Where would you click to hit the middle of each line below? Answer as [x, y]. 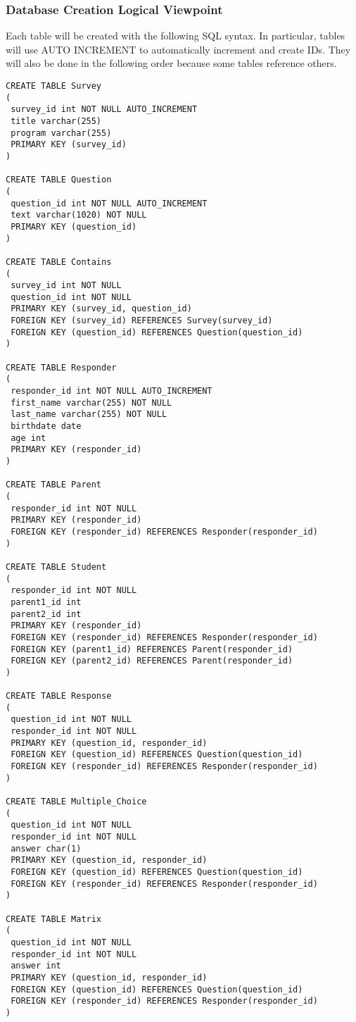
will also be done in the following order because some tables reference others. [171, 63]
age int [28, 438]
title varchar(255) [56, 121]
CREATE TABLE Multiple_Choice [76, 802]
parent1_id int [46, 602]
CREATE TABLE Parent [54, 485]
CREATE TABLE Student [56, 567]
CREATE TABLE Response [59, 696]
